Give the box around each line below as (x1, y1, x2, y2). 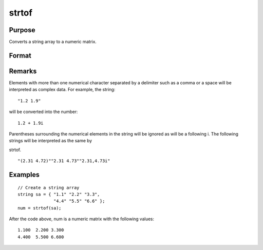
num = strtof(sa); (18, 205, 62, 211)
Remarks (9, 67, 37, 75)
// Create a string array (18, 185, 80, 190)
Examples (9, 171, 40, 179)
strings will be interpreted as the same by (9, 138, 92, 144)
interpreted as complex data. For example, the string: (9, 87, 115, 93)
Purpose (9, 26, 36, 34)
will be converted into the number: (9, 109, 78, 115)
